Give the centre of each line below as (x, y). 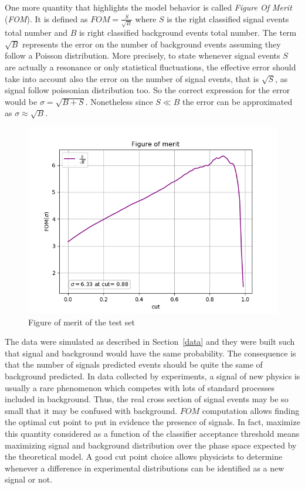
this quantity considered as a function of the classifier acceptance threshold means (152, 433)
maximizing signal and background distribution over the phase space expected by (151, 445)
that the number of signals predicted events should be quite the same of (134, 364)
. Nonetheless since (119, 101)
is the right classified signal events (228, 18)
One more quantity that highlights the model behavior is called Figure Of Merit (148, 7)
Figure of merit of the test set (82, 322)
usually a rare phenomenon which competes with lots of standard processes (140, 387)
